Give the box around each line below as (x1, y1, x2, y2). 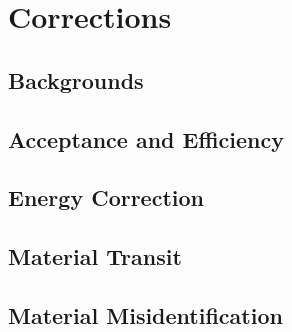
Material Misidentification (8, 299, 283, 330)
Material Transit (8, 241, 182, 272)
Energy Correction (8, 182, 204, 213)
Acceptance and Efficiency (8, 123, 284, 154)
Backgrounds (8, 64, 144, 95)
